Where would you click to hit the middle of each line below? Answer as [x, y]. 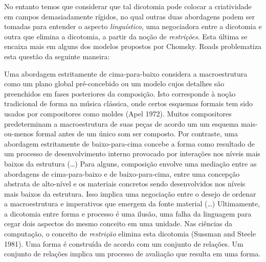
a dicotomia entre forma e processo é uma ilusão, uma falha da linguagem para [128, 213]
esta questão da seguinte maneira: [57, 56]
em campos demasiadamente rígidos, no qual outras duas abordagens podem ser [129, 16]
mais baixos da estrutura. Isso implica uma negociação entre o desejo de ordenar [130, 193]
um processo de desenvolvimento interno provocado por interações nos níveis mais [132, 153]
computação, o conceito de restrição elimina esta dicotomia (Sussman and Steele [130, 234]
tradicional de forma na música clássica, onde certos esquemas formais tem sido [129, 103]
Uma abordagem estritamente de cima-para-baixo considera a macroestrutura [126, 73]
